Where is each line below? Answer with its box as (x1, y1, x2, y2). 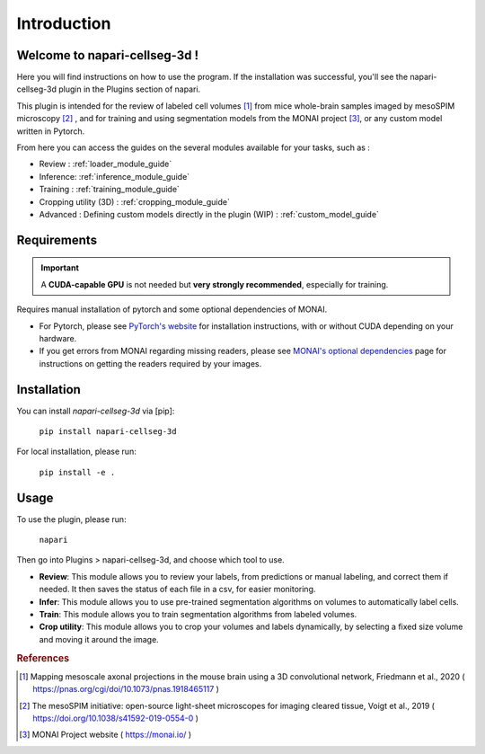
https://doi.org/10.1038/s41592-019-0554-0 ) (32, 713, 199, 723)
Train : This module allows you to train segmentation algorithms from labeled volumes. (39, 609, 357, 620)
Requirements (16, 232, 98, 247)
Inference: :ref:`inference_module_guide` (39, 171, 190, 182)
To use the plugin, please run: (16, 513, 127, 525)
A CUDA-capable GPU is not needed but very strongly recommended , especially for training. (40, 279, 389, 289)
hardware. (39, 333, 77, 343)
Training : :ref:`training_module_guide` (39, 184, 180, 195)
